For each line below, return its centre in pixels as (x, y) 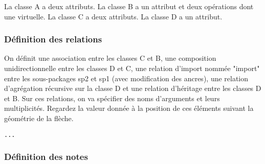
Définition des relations (53, 39)
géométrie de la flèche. (39, 118)
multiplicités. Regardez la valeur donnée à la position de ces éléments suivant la (129, 108)
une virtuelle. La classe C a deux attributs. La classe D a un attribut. (113, 16)
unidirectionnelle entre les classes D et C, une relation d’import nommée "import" (132, 68)
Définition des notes (46, 157)
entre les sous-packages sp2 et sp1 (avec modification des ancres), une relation (126, 78)
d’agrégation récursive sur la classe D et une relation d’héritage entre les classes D (133, 88)
